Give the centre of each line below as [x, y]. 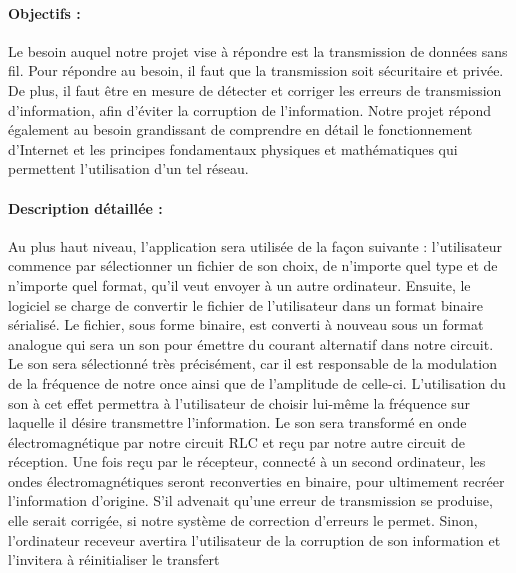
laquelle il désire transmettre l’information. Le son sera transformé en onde [237, 422]
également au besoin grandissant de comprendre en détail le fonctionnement [240, 129]
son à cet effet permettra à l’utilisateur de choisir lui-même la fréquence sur [239, 402]
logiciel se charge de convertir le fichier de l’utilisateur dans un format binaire [245, 304]
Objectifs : [44, 12]
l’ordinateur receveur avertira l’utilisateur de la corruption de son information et [254, 539]
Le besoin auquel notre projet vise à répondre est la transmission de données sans [258, 50]
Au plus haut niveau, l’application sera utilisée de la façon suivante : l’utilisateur [255, 245]
